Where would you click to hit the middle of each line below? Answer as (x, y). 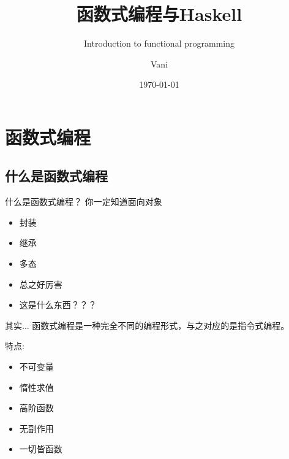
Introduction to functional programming (159, 43)
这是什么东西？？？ (58, 305)
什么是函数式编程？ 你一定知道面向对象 (84, 202)
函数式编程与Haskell (159, 14)
